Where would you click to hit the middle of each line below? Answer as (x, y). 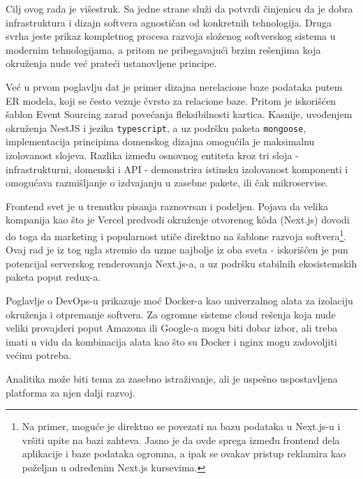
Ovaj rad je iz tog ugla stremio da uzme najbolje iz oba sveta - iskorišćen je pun (177, 250)
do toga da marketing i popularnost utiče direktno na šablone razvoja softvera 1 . (176, 235)
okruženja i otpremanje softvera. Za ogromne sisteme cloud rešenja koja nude (171, 314)
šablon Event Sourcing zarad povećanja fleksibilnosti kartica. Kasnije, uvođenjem (179, 114)
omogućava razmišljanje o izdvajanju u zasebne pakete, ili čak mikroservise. (167, 183)
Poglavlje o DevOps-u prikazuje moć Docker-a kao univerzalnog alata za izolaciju (179, 300)
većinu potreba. (39, 355)
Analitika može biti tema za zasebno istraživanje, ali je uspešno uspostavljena (172, 378)
